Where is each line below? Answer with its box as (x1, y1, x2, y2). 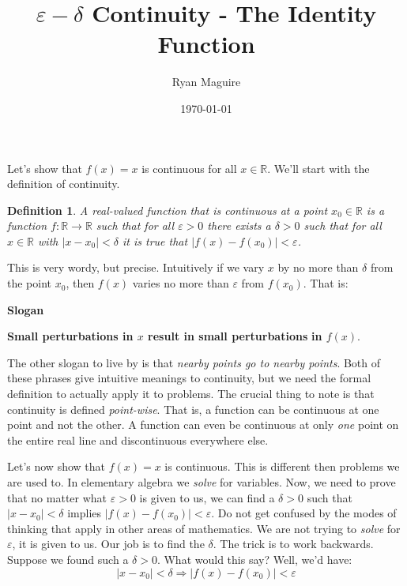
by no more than (277, 259, 359, 276)
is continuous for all (141, 160, 237, 176)
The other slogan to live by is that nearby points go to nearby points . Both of (7, 354, 381, 370)
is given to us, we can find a (139, 489, 275, 505)
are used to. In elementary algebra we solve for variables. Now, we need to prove (7, 474, 396, 490)
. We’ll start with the (267, 160, 370, 176)
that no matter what (7, 489, 107, 505)
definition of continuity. (7, 175, 120, 192)
